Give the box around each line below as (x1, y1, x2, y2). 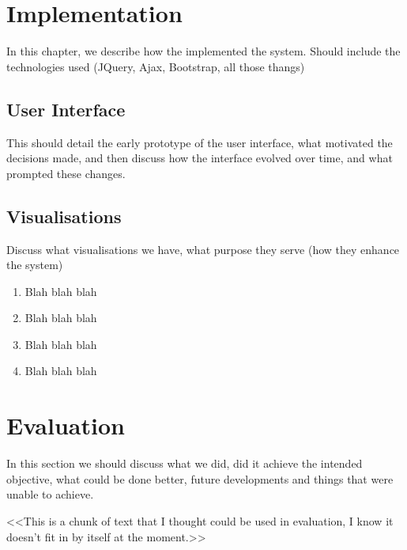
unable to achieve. (6, 486, 94, 503)
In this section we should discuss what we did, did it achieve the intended (6, 455, 363, 472)
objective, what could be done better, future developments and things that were (6, 470, 394, 487)
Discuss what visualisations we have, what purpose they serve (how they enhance (6, 241, 400, 257)
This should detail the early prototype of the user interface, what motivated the (6, 134, 393, 150)
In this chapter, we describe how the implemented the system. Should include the (6, 43, 401, 59)
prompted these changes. (6, 165, 126, 181)
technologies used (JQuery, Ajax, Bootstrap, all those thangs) (6, 58, 305, 74)
